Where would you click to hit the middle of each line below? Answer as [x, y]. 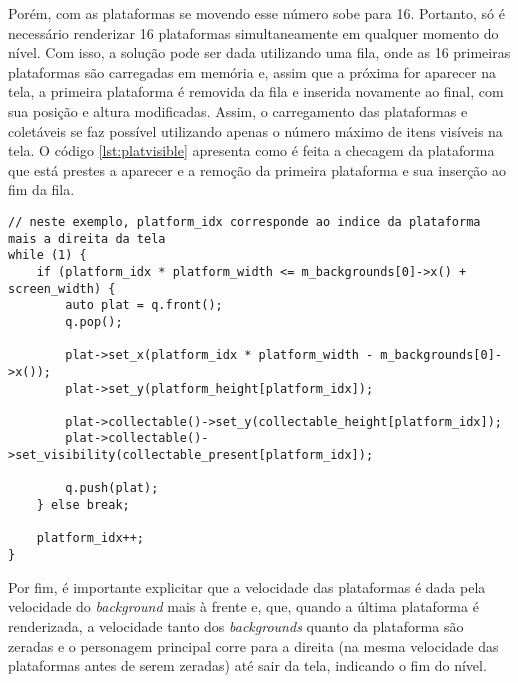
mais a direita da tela [87, 238]
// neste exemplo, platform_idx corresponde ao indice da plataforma [244, 221]
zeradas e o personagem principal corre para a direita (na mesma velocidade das [253, 645]
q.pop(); [94, 321]
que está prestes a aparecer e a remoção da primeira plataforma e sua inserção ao [257, 169]
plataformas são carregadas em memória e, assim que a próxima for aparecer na [252, 71]
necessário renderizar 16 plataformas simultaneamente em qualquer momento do [253, 32]
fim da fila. [41, 189]
